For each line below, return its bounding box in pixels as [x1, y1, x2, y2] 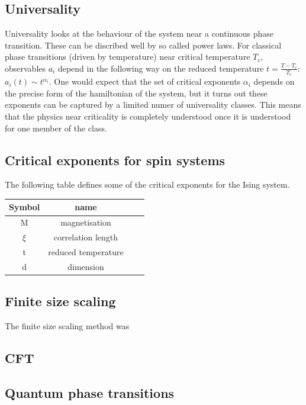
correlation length [53, 231, 118, 243]
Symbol [9, 201, 40, 213]
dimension [67, 260, 104, 272]
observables [5, 62, 46, 74]
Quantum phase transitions [5, 383, 175, 401]
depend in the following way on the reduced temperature [57, 62, 264, 74]
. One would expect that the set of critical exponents [49, 75, 241, 88]
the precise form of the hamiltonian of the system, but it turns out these [5, 86, 268, 99]
